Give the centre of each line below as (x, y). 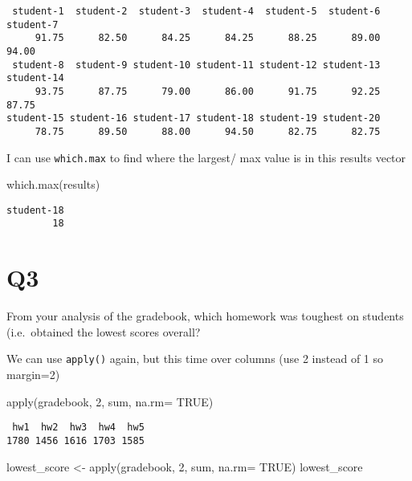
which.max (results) (53, 184)
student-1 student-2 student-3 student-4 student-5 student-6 (196, 11)
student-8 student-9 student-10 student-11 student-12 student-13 (196, 65)
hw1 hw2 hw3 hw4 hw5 (78, 428)
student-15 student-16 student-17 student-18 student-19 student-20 (194, 118)
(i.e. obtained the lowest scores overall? (104, 331)
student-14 (35, 78)
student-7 (33, 24)
